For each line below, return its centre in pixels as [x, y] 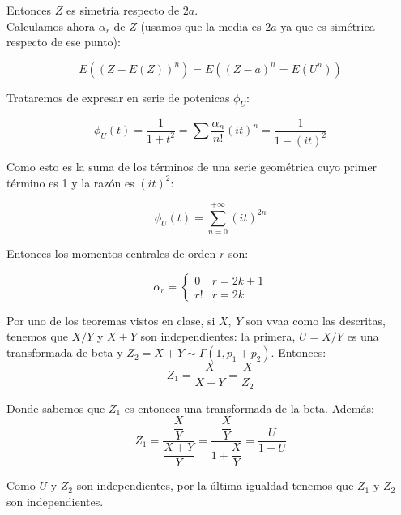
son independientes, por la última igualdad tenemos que [215, 485]
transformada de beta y [65, 352]
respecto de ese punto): [64, 42]
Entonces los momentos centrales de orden [111, 253]
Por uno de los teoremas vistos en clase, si [111, 320]
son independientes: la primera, [218, 336]
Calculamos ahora [51, 26]
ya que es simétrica [328, 26]
